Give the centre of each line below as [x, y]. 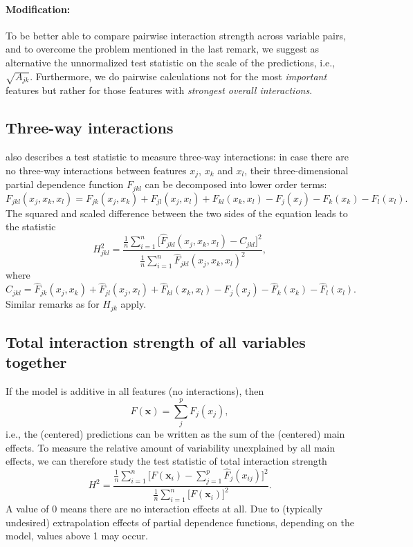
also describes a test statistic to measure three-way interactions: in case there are [177, 157]
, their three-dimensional [296, 170]
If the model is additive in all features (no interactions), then [135, 391]
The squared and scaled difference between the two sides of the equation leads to [177, 213]
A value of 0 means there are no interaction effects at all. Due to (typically [164, 508]
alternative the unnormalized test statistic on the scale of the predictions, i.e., [171, 62]
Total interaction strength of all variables [156, 342]
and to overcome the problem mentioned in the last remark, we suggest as [163, 49]
